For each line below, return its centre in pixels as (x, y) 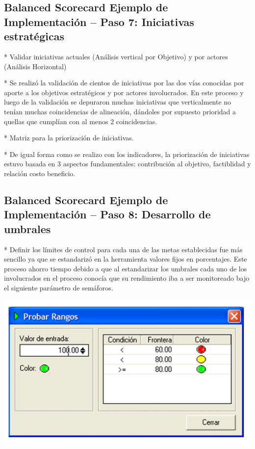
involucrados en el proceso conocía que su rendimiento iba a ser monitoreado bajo (127, 278)
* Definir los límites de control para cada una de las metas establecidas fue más (123, 249)
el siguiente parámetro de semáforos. (59, 287)
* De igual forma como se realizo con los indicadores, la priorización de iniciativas (127, 154)
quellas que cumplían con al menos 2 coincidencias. (81, 121)
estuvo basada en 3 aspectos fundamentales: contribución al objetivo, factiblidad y (127, 164)
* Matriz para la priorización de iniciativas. (69, 138)
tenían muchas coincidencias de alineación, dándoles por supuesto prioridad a (120, 111)
